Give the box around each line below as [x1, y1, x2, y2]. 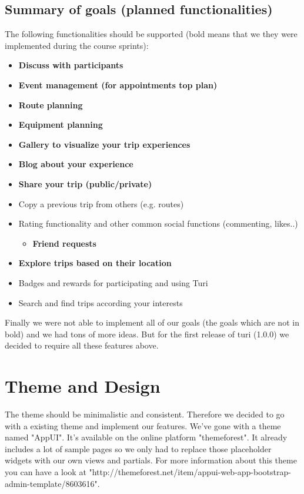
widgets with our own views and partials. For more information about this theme [5, 454, 297, 466]
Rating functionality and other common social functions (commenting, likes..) [18, 217, 298, 230]
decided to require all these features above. [5, 339, 159, 352]
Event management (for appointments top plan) [18, 78, 218, 91]
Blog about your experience [18, 158, 133, 170]
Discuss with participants [18, 59, 123, 71]
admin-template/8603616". [5, 477, 100, 489]
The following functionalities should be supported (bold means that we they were [5, 28, 298, 40]
